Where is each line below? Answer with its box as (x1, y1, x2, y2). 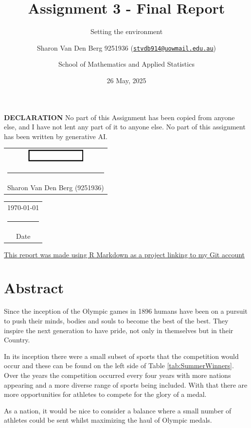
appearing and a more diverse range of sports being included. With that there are (4, 379, 248, 390)
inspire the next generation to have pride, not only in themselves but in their (4, 325, 233, 335)
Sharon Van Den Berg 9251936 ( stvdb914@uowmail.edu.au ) (36, 42, 216, 53)
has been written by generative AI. (4, 131, 108, 141)
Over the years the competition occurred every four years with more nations (4, 370, 231, 380)
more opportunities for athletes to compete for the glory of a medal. (4, 389, 207, 399)
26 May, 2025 (107, 75, 146, 85)
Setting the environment (90, 26, 163, 36)
